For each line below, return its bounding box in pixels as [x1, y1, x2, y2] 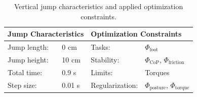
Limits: [91, 67, 113, 77]
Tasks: [91, 42, 110, 52]
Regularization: [91, 79, 138, 90]
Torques [145, 67, 170, 77]
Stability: [91, 54, 120, 64]
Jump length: [8, 42, 49, 52]
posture [149, 85, 166, 91]
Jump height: [8, 54, 49, 64]
